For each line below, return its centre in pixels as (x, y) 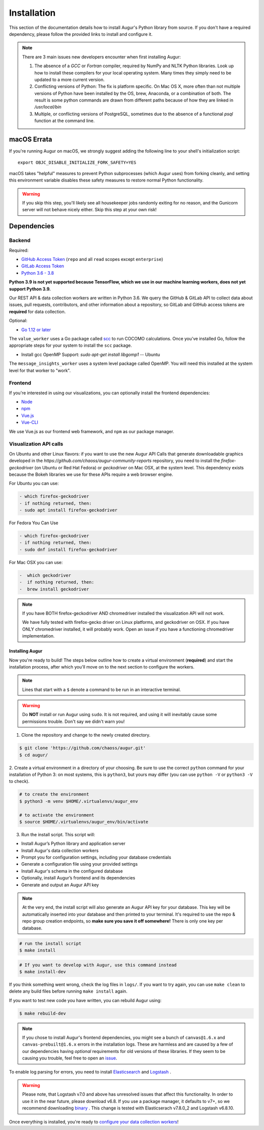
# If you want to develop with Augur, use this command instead (98, 965)
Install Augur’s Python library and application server (73, 844)
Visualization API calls (36, 444)
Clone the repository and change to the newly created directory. (86, 735)
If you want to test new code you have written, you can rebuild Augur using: (85, 1000)
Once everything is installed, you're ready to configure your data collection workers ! (94, 1122)
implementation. (38, 636)
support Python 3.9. (30, 289)
